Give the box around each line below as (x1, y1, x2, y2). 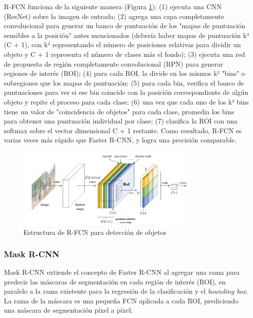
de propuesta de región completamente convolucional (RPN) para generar (4, 58, 223, 69)
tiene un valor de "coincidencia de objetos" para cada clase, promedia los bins (4, 106, 235, 116)
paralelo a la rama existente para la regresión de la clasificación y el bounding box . (4, 286, 248, 296)
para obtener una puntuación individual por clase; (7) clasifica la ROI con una (4, 116, 238, 126)
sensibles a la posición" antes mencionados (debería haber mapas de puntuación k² (4, 30, 249, 40)
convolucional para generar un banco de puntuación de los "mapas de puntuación (4, 20, 245, 31)
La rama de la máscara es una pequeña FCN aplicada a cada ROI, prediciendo (4, 295, 238, 305)
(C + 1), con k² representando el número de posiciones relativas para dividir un (4, 39, 241, 50)
